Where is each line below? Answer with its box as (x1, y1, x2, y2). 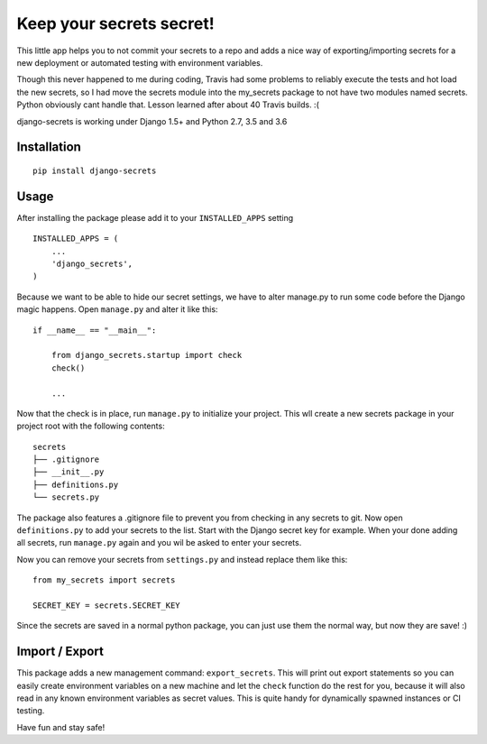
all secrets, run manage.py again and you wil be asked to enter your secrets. (16, 537, 302, 548)
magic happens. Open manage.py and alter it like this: (16, 304, 218, 315)
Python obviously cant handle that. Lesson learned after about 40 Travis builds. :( (16, 99, 320, 110)
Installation (16, 140, 81, 155)
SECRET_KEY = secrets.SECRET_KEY (32, 600, 180, 611)
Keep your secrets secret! (16, 14, 216, 33)
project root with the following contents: (16, 420, 166, 432)
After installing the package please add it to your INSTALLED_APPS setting (16, 212, 294, 223)
